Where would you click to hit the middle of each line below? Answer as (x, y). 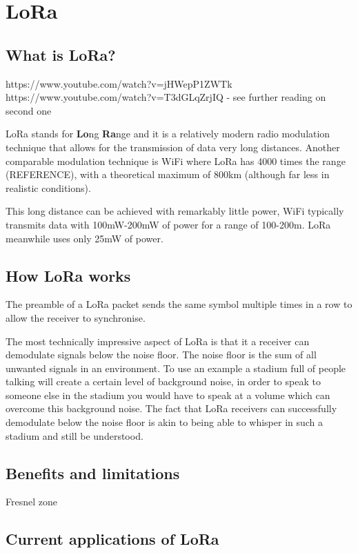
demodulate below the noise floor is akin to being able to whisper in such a (165, 422)
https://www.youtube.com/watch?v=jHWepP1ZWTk (119, 83)
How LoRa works (68, 275)
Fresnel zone (31, 502)
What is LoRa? (61, 54)
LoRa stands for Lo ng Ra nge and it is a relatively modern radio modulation (168, 134)
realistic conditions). (48, 187)
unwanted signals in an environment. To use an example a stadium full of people (176, 368)
